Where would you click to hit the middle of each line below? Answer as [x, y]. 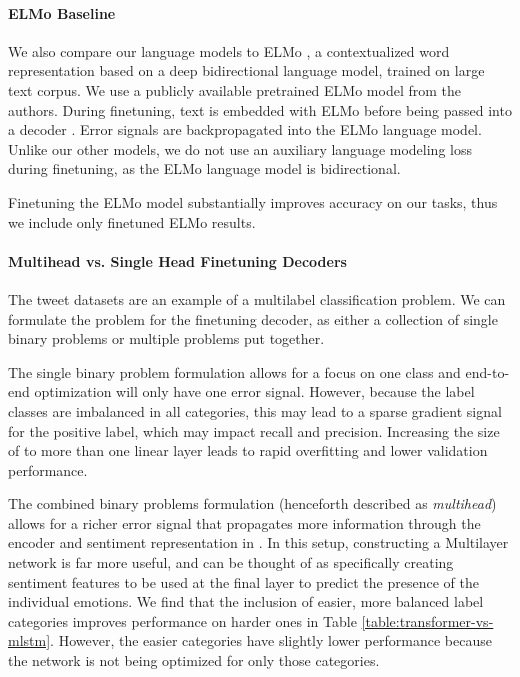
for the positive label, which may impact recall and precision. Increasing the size [254, 430]
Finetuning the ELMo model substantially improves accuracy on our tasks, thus [253, 201]
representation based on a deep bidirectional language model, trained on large [246, 70]
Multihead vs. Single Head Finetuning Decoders [177, 260]
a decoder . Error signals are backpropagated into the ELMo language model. [245, 129]
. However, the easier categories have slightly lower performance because [271, 640]
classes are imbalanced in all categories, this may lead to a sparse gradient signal [255, 410]
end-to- [487, 371]
